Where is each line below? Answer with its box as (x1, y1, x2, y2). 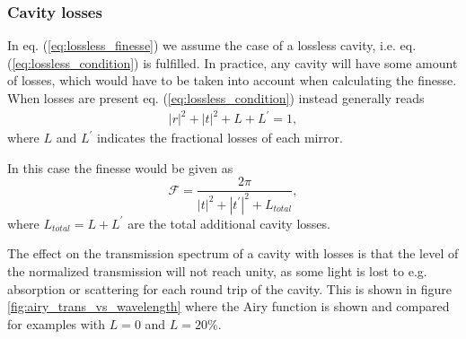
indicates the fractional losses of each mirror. (96, 128, 343, 147)
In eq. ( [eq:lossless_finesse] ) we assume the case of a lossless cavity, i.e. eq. (7, 36, 417, 55)
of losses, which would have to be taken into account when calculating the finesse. (7, 71, 457, 90)
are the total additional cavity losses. (127, 213, 330, 232)
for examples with (7, 314, 106, 333)
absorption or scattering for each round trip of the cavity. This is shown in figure (7, 279, 452, 298)
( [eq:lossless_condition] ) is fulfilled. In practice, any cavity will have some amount (7, 53, 458, 72)
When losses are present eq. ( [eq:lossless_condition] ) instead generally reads (7, 89, 425, 107)
